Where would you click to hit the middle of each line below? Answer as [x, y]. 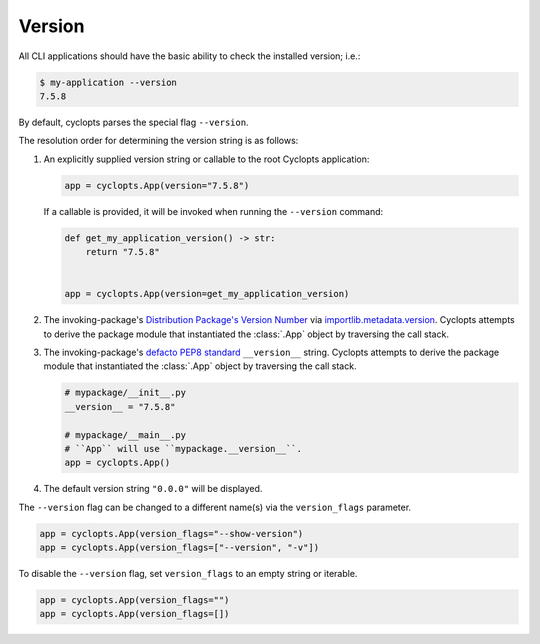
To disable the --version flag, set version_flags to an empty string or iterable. [188, 574]
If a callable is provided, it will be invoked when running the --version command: [213, 211]
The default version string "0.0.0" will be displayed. [153, 489]
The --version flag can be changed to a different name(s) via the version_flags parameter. [215, 507]
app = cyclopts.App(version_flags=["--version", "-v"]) [179, 548]
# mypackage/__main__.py [125, 434]
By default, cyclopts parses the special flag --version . [133, 122]
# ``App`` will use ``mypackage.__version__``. [183, 448]
